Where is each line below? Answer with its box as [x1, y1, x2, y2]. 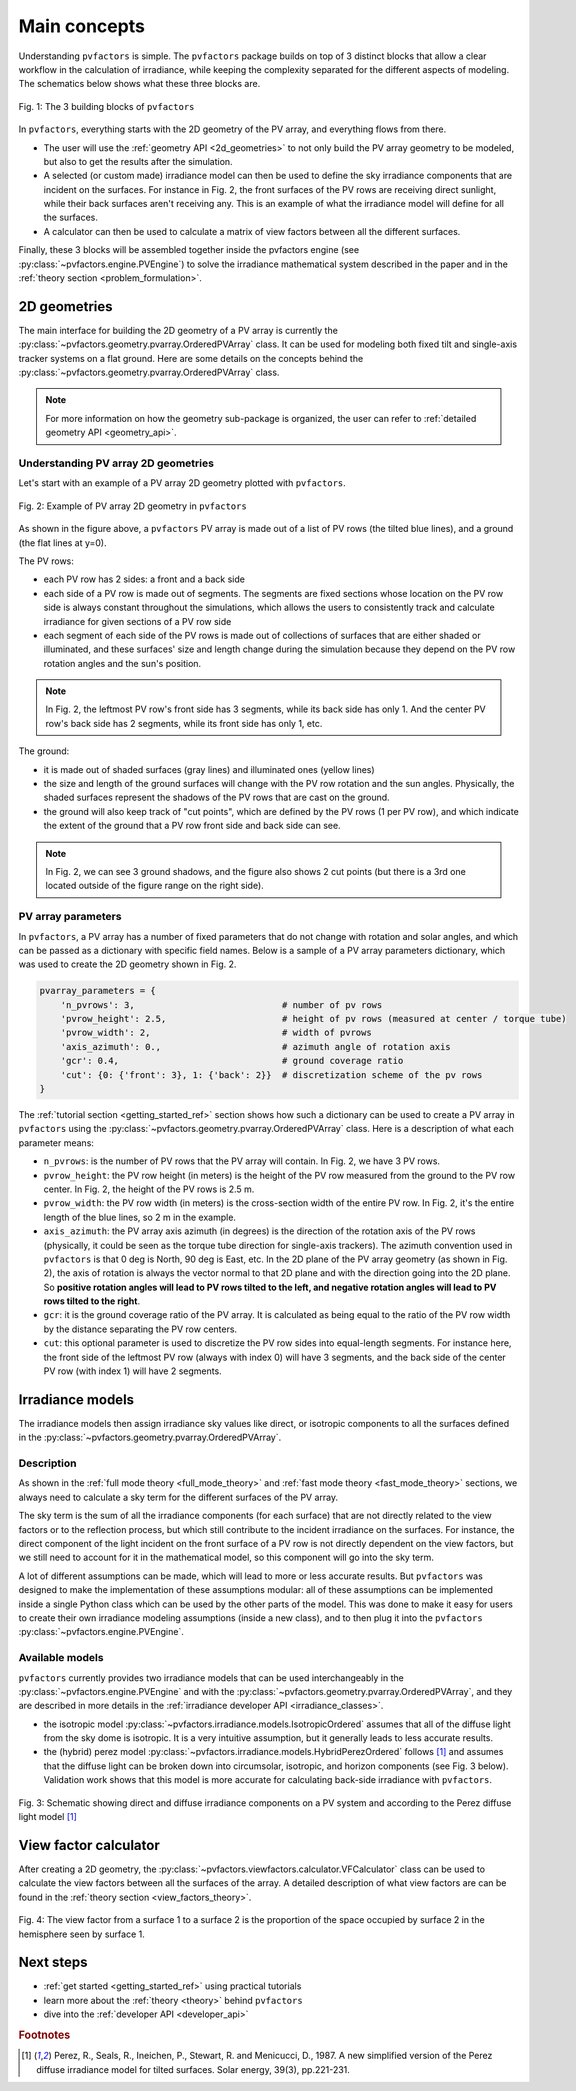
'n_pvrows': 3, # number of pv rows [60, 999, 383, 1010]
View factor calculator [18, 1836, 160, 1854]
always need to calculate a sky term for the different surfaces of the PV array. [18, 1491, 339, 1503]
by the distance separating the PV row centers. [43, 1323, 238, 1335]
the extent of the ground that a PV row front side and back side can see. [43, 820, 341, 832]
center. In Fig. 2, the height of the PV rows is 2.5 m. [43, 1183, 255, 1195]
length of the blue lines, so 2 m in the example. [43, 1211, 237, 1223]
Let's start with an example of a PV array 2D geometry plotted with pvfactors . [18, 477, 347, 489]
